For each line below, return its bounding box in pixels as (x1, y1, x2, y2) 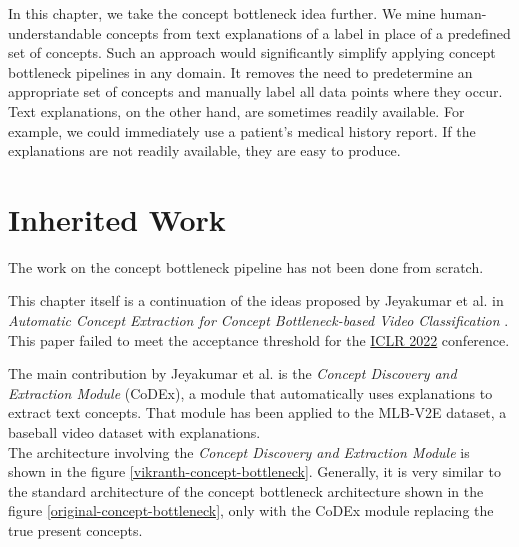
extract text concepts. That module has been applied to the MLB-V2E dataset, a (8, 402, 507, 423)
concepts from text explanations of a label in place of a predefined (106, 22, 511, 43)
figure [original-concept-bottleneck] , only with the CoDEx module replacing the (8, 500, 494, 521)
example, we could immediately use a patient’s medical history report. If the (8, 120, 476, 141)
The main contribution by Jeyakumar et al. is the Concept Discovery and (8, 363, 457, 384)
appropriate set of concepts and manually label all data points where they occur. (8, 81, 503, 102)
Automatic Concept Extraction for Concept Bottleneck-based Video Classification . (8, 310, 509, 331)
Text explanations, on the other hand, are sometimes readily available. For (8, 100, 465, 121)
